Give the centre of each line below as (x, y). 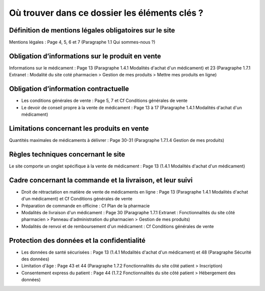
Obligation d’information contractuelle (69, 89)
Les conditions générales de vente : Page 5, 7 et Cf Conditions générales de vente (104, 100)
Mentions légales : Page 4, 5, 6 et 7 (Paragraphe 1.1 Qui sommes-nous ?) (82, 42)
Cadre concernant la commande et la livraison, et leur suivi (101, 180)
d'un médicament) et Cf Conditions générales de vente (77, 199)
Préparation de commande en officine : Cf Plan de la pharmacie (86, 206)
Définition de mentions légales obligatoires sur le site (92, 30)
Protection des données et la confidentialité (77, 241)
